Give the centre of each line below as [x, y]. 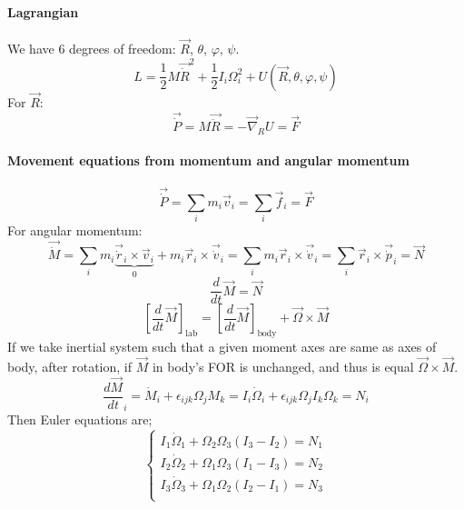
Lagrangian [43, 11]
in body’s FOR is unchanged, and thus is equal [283, 366]
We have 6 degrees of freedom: [92, 49]
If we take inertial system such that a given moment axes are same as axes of [222, 346]
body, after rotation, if [70, 366]
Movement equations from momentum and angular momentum [208, 160]
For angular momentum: [75, 230]
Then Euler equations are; [80, 419]
